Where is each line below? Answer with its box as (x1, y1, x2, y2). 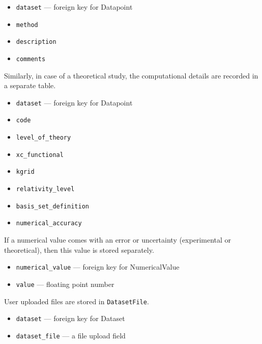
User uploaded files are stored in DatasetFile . (4, 296, 149, 306)
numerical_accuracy (16, 220, 82, 227)
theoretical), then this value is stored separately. (4, 244, 154, 255)
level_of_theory (16, 134, 71, 142)
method (16, 21, 38, 29)
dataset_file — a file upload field (16, 330, 126, 340)
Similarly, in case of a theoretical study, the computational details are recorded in (4, 70, 258, 81)
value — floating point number (16, 278, 114, 289)
